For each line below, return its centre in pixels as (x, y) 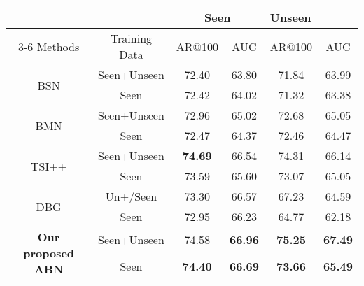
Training (131, 38)
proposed (49, 253)
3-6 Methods (49, 46)
